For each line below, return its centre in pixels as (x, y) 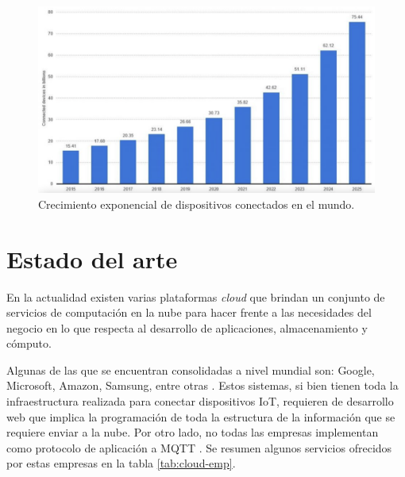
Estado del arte (92, 258)
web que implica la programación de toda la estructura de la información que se (201, 416)
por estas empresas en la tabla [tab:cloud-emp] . (121, 463)
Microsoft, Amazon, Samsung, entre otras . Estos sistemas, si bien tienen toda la (202, 385)
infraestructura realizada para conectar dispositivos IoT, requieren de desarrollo (200, 401)
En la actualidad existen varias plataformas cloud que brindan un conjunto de (196, 296)
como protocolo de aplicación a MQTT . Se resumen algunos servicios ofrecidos (199, 447)
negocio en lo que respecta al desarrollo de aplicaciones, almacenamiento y (187, 327)
